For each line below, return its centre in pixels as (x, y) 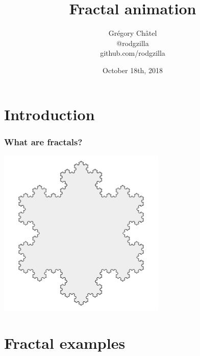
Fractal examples (65, 343)
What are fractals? (43, 141)
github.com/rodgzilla (133, 53)
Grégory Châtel (133, 33)
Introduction (49, 114)
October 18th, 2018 (133, 70)
